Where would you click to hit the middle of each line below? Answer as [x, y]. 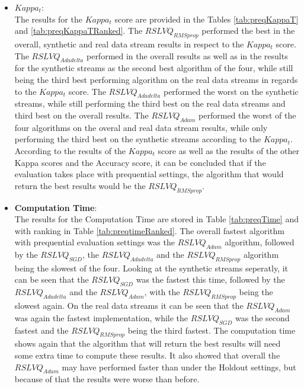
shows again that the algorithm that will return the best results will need [148, 343]
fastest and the [41, 330]
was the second [263, 317]
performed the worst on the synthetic [231, 91]
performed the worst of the [247, 115]
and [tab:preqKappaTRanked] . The [79, 31]
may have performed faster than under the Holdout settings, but [179, 367]
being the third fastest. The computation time [212, 330]
